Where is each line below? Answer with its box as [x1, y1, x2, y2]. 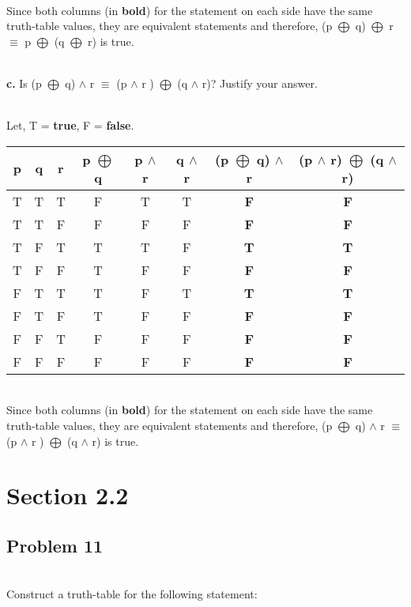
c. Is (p [6, 74, 42, 91]
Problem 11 [6, 533, 104, 557]
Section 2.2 [6, 479, 129, 511]
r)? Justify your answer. [202, 74, 318, 91]
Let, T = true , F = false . [6, 117, 134, 134]
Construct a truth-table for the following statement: [6, 586, 258, 602]
